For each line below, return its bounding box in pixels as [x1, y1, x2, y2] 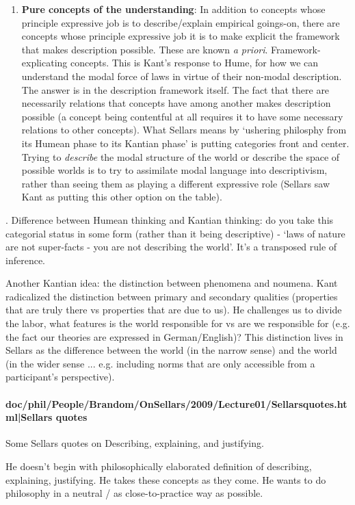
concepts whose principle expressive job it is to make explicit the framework [21, 29, 340, 43]
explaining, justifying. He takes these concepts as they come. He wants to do [5, 472, 326, 487]
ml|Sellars [5, 410, 53, 424]
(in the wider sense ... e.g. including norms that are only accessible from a [5, 356, 315, 370]
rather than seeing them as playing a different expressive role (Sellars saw [21, 176, 330, 190]
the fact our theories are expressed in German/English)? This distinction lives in [5, 329, 343, 344]
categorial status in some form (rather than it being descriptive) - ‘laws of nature [5, 226, 345, 240]
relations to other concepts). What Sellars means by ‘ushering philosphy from [21, 122, 347, 137]
